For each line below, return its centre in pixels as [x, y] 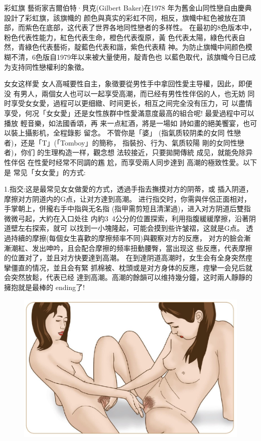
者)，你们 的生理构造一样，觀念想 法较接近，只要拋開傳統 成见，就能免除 [125, 152]
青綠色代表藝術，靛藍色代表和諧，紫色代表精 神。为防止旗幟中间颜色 [132, 47]
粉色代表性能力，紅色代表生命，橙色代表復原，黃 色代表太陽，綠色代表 [121, 37]
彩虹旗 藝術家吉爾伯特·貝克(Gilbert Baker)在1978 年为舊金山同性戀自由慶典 [128, 8]
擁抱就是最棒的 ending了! [45, 287]
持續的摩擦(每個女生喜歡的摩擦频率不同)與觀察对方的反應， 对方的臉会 [127, 238]
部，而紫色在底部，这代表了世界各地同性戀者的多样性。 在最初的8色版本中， [130, 27]
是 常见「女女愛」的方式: [45, 172]
